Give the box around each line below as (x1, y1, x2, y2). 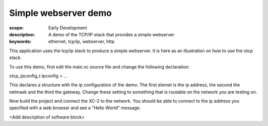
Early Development (48, 25, 87, 31)
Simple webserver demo (9, 7, 112, 18)
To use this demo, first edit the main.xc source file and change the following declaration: (9, 63, 190, 69)
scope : (9, 25, 24, 31)
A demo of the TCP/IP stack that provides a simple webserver (48, 31, 175, 37)
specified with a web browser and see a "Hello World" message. (9, 105, 141, 111)
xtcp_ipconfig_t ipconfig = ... (9, 72, 68, 79)
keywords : (9, 39, 32, 45)
